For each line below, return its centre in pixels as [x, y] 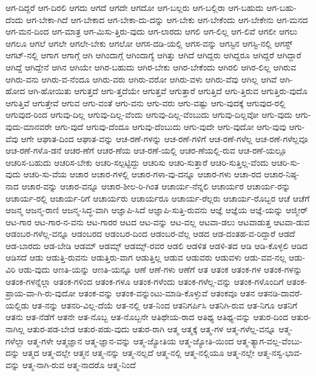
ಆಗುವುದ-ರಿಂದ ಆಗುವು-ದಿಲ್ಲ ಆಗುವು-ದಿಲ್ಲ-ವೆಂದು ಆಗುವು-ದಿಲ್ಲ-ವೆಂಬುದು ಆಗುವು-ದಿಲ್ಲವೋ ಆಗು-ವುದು [149, 115]
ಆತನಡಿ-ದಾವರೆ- [280, 293]
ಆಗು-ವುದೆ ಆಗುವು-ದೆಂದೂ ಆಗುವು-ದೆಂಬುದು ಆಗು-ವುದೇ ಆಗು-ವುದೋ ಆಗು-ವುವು [170, 126]
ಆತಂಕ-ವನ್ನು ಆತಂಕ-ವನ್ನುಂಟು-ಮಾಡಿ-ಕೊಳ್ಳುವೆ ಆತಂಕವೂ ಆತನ [167, 293]
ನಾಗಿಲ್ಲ [15, 329]
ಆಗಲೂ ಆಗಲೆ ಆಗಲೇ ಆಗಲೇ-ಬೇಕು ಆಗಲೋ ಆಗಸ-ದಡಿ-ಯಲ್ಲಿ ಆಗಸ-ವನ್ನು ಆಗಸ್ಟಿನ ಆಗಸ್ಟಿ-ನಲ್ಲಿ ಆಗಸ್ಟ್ [149, 43]
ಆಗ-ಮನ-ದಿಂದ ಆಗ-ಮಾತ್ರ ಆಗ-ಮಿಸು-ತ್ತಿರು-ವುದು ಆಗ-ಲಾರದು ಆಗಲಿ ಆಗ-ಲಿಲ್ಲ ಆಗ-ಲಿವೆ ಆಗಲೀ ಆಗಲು [152, 31]
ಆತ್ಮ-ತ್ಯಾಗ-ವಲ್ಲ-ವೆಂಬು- [270, 340]
